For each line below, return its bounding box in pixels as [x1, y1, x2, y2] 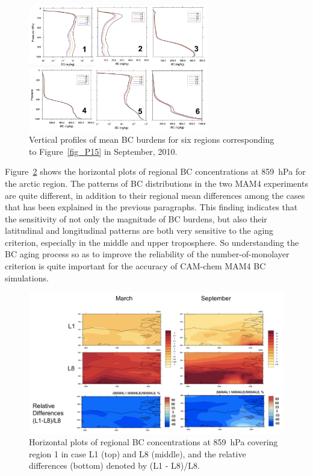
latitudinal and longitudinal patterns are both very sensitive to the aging [5, 224, 274, 237]
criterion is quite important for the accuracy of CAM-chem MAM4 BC [5, 260, 266, 272]
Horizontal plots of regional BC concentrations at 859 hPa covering [29, 436, 278, 448]
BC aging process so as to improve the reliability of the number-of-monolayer [5, 248, 290, 260]
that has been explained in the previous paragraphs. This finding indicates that [5, 201, 298, 213]
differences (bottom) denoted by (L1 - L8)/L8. [29, 459, 200, 472]
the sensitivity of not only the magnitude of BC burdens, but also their [5, 212, 267, 225]
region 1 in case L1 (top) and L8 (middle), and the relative [29, 447, 246, 460]
